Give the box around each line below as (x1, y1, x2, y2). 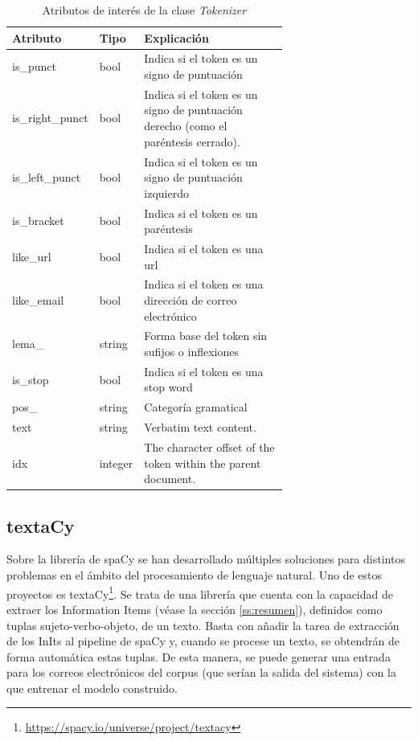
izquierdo (144, 184, 189, 201)
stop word (144, 379, 193, 395)
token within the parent (144, 454, 261, 471)
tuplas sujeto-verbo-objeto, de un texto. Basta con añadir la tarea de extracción (6, 616, 400, 633)
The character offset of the (144, 439, 275, 455)
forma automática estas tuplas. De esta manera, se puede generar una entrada (6, 648, 391, 665)
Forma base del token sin (144, 327, 268, 344)
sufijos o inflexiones (144, 343, 239, 360)
